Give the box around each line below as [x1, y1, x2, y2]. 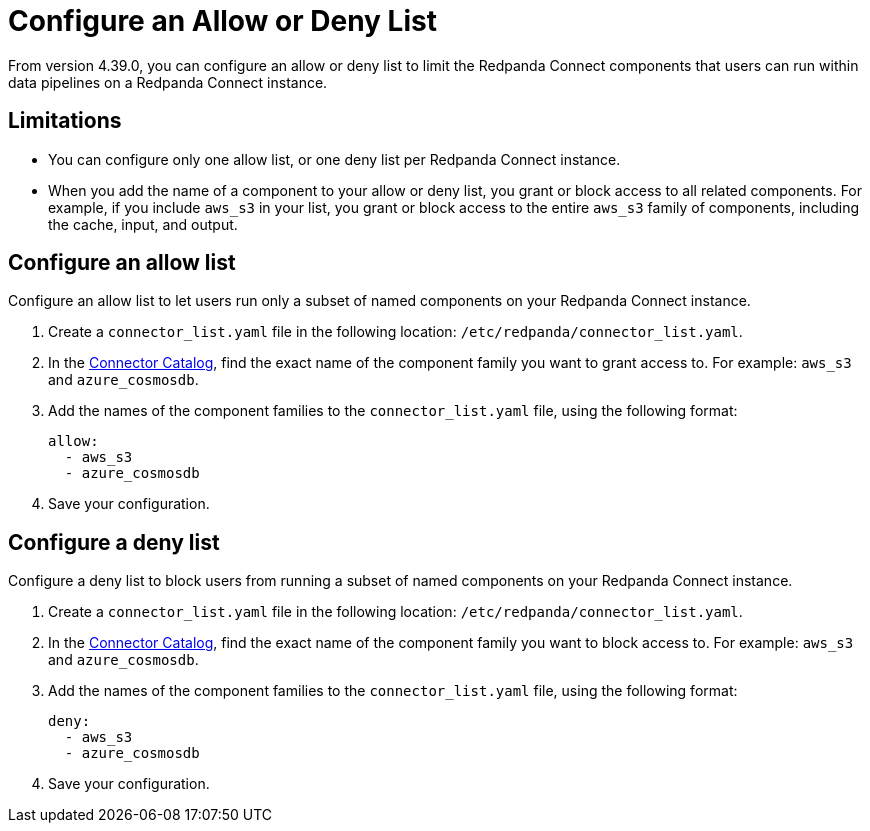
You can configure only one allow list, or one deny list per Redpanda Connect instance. [48, 150, 621, 168]
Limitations [8, 108, 122, 134]
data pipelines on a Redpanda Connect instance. [8, 73, 328, 91]
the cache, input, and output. [48, 215, 238, 233]
